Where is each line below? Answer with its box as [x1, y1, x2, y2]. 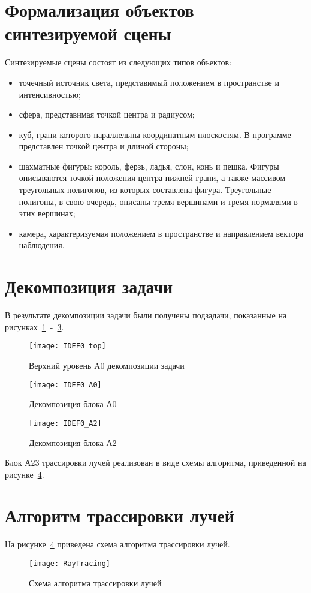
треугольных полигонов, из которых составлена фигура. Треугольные [19, 183, 271, 196]
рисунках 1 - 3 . [5, 320, 64, 333]
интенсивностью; [19, 88, 81, 100]
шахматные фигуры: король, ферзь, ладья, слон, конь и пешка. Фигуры [19, 159, 279, 172]
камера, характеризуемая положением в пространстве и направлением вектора [19, 227, 304, 239]
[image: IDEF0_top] [29, 342, 106, 351]
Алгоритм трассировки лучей [5, 503, 234, 528]
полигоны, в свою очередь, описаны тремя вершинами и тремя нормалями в [19, 195, 298, 207]
